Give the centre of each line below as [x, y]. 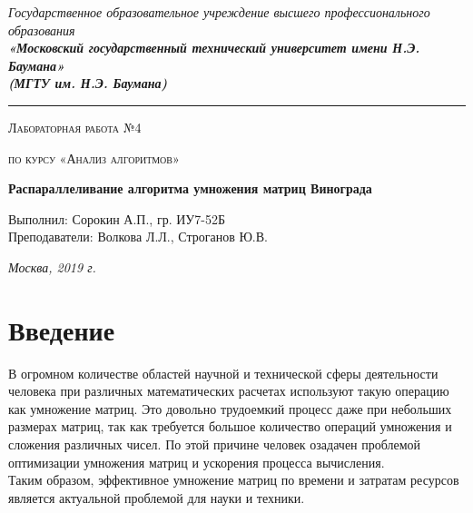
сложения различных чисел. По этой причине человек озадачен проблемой [215, 444]
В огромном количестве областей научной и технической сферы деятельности [223, 373]
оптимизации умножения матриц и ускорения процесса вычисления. [197, 462]
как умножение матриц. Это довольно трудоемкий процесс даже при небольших [230, 408]
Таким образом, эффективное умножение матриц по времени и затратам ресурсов [234, 480]
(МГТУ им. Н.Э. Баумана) [88, 83]
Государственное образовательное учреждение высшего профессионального [219, 12]
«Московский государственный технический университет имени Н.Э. [214, 48]
